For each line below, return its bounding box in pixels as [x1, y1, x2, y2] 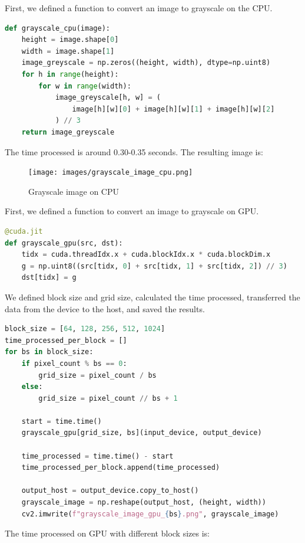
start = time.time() [21, 417, 102, 426]
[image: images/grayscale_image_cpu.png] [28, 168, 193, 177]
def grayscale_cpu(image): [5, 24, 110, 32]
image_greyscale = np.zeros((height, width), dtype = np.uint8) [21, 58, 271, 67]
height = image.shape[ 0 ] [21, 35, 119, 44]
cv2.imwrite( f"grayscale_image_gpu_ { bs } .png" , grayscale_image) [21, 509, 279, 518]
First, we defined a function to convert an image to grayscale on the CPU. [5, 2, 273, 14]
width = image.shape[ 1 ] [21, 47, 115, 55]
